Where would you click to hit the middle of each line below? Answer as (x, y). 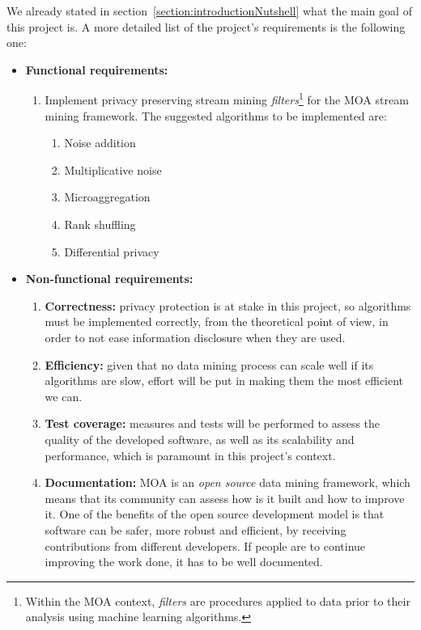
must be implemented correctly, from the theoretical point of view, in (217, 321)
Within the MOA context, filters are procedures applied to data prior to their (218, 600)
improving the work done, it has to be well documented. (184, 562)
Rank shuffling (100, 224)
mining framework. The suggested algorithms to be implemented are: (216, 115)
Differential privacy (112, 251)
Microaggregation (107, 197)
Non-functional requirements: (109, 279)
